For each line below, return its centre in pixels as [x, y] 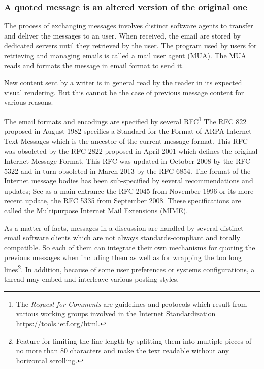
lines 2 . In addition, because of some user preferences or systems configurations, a [129, 268]
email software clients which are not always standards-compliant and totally [122, 237]
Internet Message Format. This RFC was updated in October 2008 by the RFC [127, 161]
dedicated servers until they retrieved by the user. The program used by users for [130, 45]
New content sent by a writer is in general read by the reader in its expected [123, 82]
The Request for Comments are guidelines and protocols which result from [131, 303]
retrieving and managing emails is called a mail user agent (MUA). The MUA [125, 55]
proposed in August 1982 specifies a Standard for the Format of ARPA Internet [128, 131]
